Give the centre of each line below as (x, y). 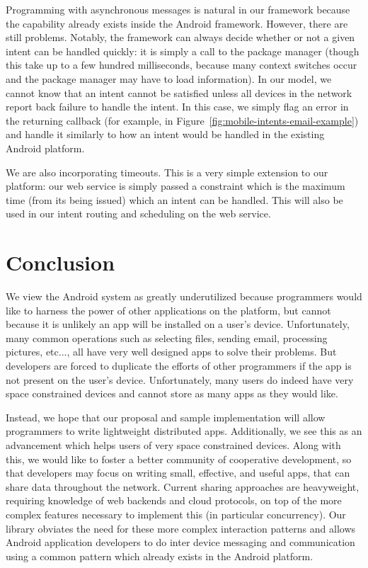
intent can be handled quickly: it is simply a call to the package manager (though (183, 51)
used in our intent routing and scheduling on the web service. (138, 214)
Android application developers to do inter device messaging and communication (180, 542)
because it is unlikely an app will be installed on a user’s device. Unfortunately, (178, 324)
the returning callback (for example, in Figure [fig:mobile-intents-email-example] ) (182, 120)
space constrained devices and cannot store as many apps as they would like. (172, 393)
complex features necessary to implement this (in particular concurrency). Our (176, 514)
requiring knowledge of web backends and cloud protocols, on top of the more (174, 500)
